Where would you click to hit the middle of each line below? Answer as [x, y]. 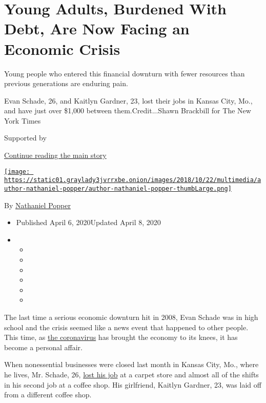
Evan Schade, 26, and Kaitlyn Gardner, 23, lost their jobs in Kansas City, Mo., [128, 100]
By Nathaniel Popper [37, 205]
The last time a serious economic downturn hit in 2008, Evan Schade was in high [131, 317]
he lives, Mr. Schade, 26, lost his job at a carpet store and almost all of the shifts [131, 374]
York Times [23, 120]
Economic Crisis [62, 48]
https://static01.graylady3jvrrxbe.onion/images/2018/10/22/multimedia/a [133, 180]
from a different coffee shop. [48, 395]
